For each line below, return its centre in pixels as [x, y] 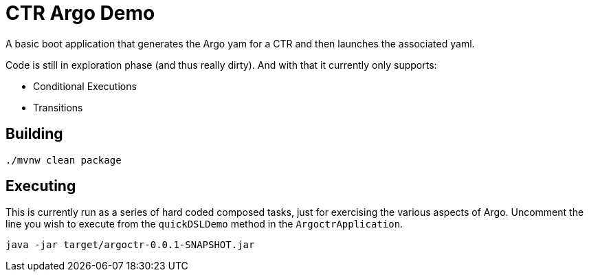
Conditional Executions [85, 86]
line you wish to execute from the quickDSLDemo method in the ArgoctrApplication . [204, 224]
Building [34, 134]
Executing [41, 186]
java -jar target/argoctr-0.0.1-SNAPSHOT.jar [130, 245]
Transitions [58, 107]
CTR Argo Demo [80, 13]
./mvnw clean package [64, 160]
